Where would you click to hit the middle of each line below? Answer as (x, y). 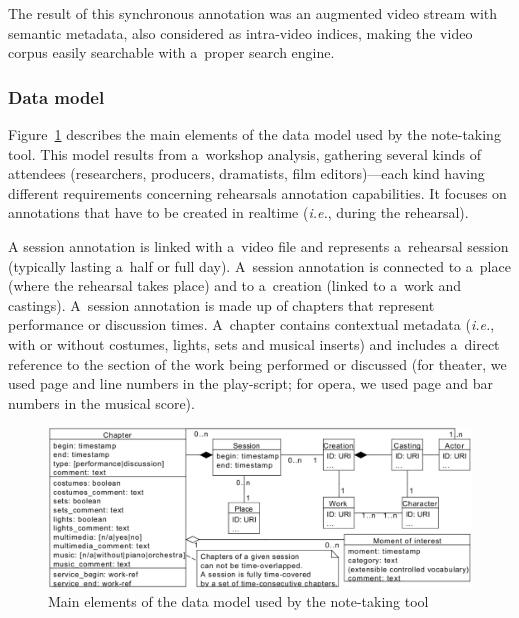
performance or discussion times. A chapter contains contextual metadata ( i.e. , (251, 324)
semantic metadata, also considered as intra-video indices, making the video (240, 32)
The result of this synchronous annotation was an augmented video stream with (253, 13)
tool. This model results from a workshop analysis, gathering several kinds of (244, 153)
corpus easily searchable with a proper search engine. (171, 52)
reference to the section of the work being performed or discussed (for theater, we (257, 363)
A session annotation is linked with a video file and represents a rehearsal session (258, 245)
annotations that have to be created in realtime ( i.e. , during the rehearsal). (238, 212)
